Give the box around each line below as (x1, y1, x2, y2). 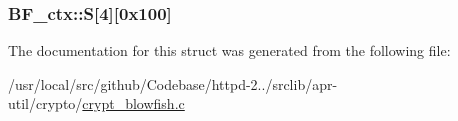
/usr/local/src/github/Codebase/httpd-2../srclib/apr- (8, 73, 338, 94)
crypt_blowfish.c (82, 93, 185, 114)
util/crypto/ (8, 93, 83, 114)
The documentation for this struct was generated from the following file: (8, 40, 451, 61)
